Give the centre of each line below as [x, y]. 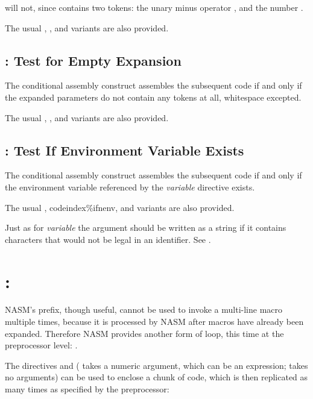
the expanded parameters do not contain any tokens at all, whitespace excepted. [153, 97]
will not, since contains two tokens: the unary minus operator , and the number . [154, 7]
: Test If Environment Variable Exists [125, 150]
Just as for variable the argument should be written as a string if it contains [146, 228]
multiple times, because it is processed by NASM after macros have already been [154, 322]
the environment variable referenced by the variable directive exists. [130, 187]
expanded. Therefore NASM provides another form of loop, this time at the [144, 333]
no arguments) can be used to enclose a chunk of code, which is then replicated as [156, 377]
